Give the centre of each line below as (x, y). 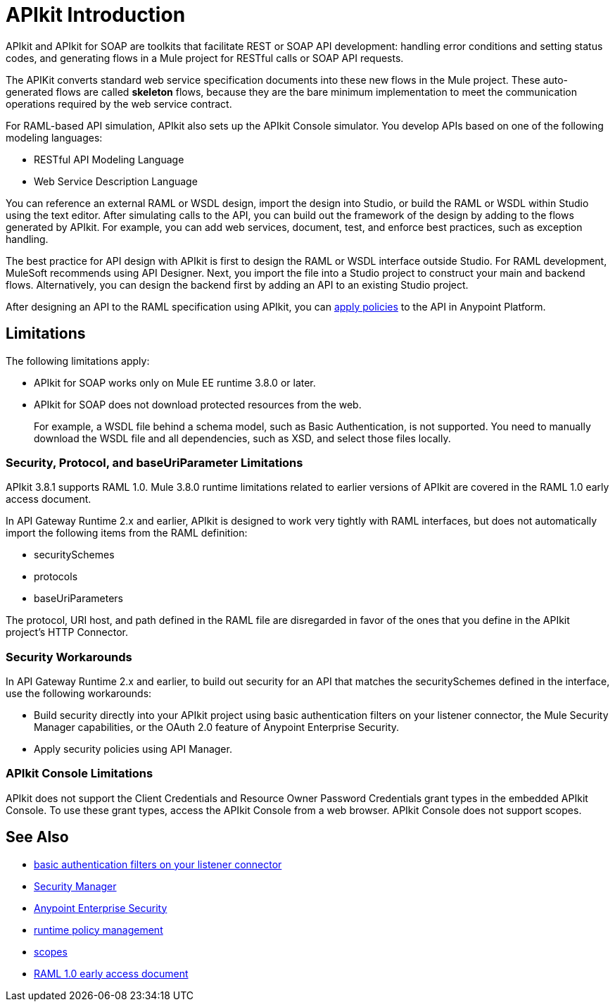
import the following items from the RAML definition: (127, 533)
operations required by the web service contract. (119, 104)
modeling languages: (54, 137)
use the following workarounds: (79, 694)
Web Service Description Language (116, 181)
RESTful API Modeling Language (109, 159)
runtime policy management (99, 930)
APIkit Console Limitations (80, 774)
